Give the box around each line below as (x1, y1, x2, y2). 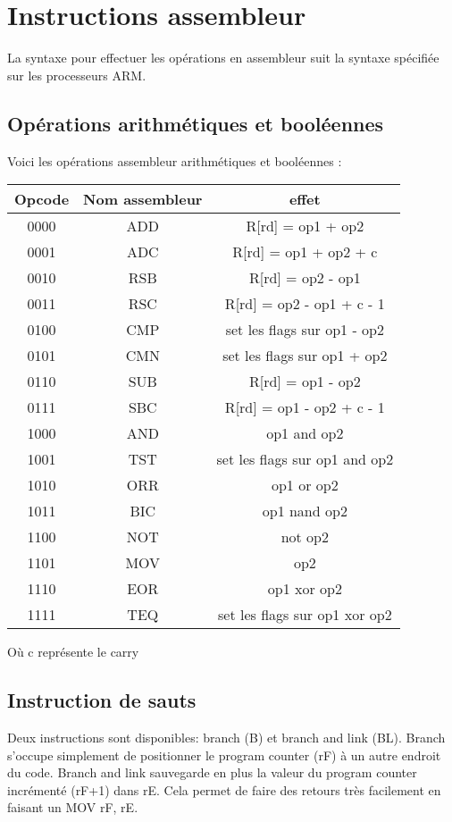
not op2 (280, 526, 329, 548)
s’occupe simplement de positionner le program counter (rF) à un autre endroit (7, 745, 441, 764)
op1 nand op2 (262, 500, 347, 522)
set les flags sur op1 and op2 (216, 449, 394, 470)
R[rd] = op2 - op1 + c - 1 (224, 293, 385, 315)
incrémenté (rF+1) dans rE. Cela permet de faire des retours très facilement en (7, 780, 441, 799)
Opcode (14, 189, 70, 210)
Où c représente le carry (7, 642, 139, 661)
